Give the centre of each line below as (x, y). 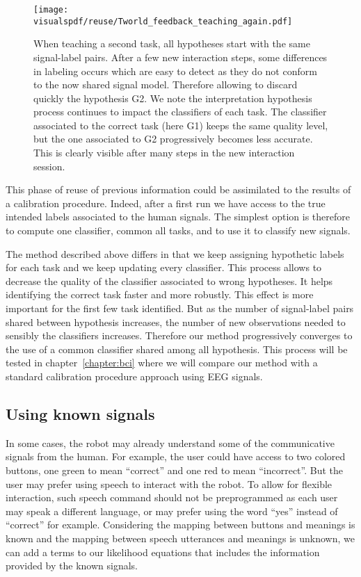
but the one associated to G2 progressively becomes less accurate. (173, 139)
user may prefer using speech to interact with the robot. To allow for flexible (169, 483)
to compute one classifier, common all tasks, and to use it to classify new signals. (178, 230)
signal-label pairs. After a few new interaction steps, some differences (180, 57)
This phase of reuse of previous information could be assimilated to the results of (178, 189)
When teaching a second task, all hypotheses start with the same (172, 43)
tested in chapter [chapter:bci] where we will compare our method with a (162, 363)
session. (49, 166)
